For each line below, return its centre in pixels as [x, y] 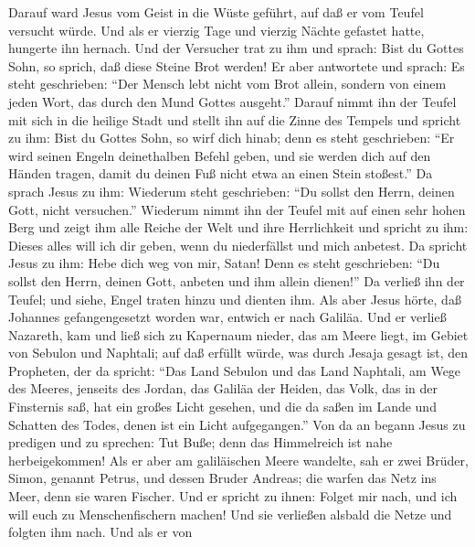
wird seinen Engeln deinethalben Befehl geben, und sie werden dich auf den [220, 155]
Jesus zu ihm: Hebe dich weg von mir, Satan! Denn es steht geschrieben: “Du [224, 263]
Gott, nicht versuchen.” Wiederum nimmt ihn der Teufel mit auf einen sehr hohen [237, 209]
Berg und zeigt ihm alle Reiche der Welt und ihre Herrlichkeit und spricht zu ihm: [238, 227]
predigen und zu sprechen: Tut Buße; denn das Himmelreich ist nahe [201, 442]
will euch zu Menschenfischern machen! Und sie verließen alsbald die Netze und [230, 514]
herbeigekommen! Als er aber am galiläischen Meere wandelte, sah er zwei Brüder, [238, 460]
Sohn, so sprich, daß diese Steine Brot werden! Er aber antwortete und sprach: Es [237, 65]
